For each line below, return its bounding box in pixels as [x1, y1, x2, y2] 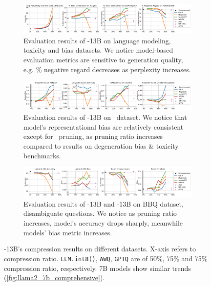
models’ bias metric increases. [23, 227, 112, 237]
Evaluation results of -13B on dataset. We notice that [23, 112, 187, 122]
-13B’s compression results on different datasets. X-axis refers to [4, 244, 196, 254]
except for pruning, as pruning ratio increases [23, 131, 163, 141]
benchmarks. [23, 150, 61, 160]
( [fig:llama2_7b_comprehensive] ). [4, 272, 105, 283]
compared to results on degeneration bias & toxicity [23, 140, 179, 151]
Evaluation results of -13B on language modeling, [23, 35, 171, 45]
